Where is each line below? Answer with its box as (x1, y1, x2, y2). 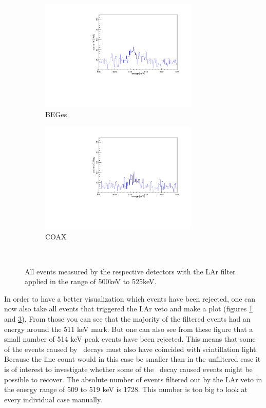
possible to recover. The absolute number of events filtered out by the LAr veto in (4, 374, 262, 384)
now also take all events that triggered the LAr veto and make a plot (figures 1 (4, 303, 253, 314)
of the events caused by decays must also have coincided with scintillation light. (4, 343, 258, 354)
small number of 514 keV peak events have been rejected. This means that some (4, 333, 256, 344)
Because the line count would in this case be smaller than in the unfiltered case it (4, 354, 261, 364)
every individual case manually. (4, 394, 103, 404)
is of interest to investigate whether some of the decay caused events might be (4, 363, 253, 374)
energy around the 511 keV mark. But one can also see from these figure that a (4, 323, 253, 334)
